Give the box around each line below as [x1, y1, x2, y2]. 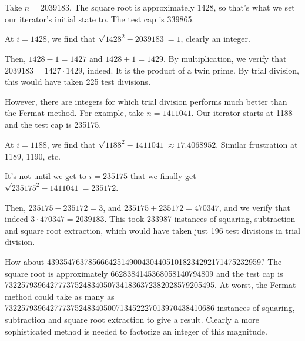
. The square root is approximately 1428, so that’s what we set [69, 1, 295, 13]
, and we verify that [219, 201, 290, 213]
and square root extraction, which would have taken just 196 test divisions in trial [5, 224, 301, 236]
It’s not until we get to [5, 170, 86, 182]
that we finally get [130, 170, 196, 182]
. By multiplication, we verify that [163, 52, 287, 65]
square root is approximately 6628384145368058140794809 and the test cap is [5, 267, 283, 279]
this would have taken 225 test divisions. [5, 75, 151, 88]
